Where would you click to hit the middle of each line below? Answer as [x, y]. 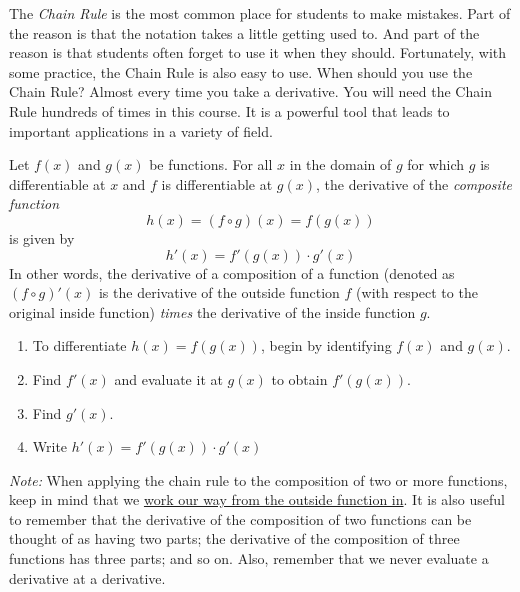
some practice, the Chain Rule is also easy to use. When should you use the [241, 71]
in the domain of [340, 164]
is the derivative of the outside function [219, 292]
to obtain [299, 378]
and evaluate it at [168, 378]
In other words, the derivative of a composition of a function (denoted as [232, 272]
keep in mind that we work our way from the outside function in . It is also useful [257, 499]
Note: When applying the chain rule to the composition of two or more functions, [258, 479]
